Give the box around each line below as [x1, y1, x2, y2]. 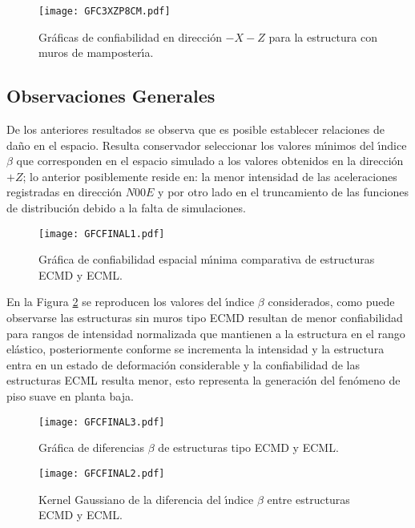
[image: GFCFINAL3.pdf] [38, 416, 165, 428]
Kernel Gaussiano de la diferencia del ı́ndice [38, 490, 254, 507]
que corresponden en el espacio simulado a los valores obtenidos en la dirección [16, 152, 404, 169]
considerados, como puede [268, 293, 395, 310]
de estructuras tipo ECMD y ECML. [158, 439, 339, 456]
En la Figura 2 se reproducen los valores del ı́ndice [6, 293, 255, 310]
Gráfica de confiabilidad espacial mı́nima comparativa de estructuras [38, 251, 375, 268]
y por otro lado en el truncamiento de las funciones [158, 183, 409, 200]
